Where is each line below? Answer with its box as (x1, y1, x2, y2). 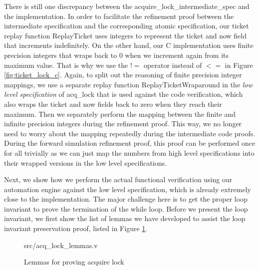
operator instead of (144, 59, 202, 70)
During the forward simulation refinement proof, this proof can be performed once (4, 138, 256, 148)
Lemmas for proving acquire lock (24, 257, 124, 267)
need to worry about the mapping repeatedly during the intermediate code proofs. (4, 128, 256, 138)
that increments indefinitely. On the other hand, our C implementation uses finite (4, 40, 254, 50)
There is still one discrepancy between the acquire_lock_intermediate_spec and (4, 1, 250, 11)
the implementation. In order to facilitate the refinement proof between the (4, 10, 234, 21)
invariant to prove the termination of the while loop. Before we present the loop (4, 203, 248, 214)
